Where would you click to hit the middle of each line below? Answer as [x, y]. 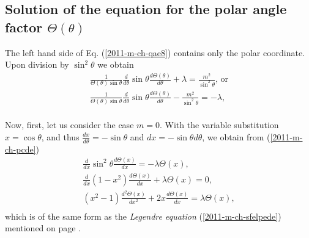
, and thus [60, 136]
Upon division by [37, 64]
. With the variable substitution [219, 125]
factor [24, 27]
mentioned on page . [43, 228]
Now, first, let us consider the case [69, 125]
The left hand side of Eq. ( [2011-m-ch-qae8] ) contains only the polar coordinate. [155, 52]
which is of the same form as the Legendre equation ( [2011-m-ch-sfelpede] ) [143, 216]
